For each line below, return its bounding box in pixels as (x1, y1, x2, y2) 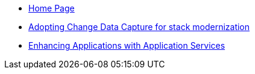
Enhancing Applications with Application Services (28, 40, 225, 51)
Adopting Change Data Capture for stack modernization (28, 22, 250, 32)
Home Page (28, 3, 75, 13)
